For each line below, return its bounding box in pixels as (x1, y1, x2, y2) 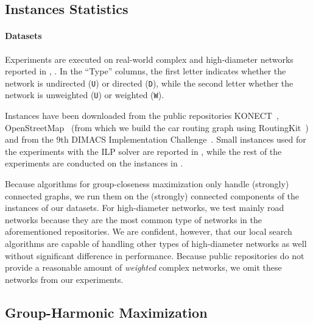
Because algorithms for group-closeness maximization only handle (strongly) (5, 177, 289, 190)
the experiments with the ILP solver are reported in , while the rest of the (5, 145, 282, 157)
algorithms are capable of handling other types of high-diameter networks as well (5, 237, 307, 250)
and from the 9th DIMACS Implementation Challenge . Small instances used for (5, 133, 306, 146)
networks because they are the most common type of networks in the (5, 213, 262, 226)
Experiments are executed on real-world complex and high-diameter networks (5, 52, 294, 65)
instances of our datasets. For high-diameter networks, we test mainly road (5, 201, 284, 214)
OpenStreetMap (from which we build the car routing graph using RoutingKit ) (5, 121, 309, 134)
